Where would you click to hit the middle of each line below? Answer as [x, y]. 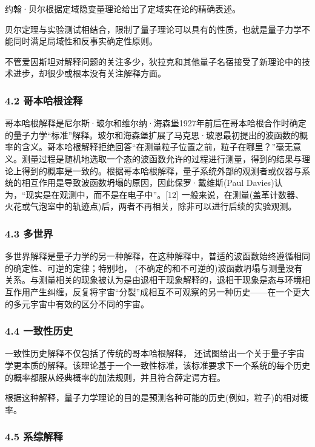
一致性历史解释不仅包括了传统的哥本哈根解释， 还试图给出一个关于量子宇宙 [155, 353]
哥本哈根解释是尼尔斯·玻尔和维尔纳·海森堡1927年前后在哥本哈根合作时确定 [156, 123]
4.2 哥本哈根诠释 [44, 100]
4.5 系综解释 [34, 436]
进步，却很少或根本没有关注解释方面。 [89, 73]
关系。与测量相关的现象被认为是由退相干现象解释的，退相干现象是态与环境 [153, 280]
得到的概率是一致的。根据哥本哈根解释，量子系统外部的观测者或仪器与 [161, 170]
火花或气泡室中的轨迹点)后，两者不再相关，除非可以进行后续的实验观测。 [151, 206]
